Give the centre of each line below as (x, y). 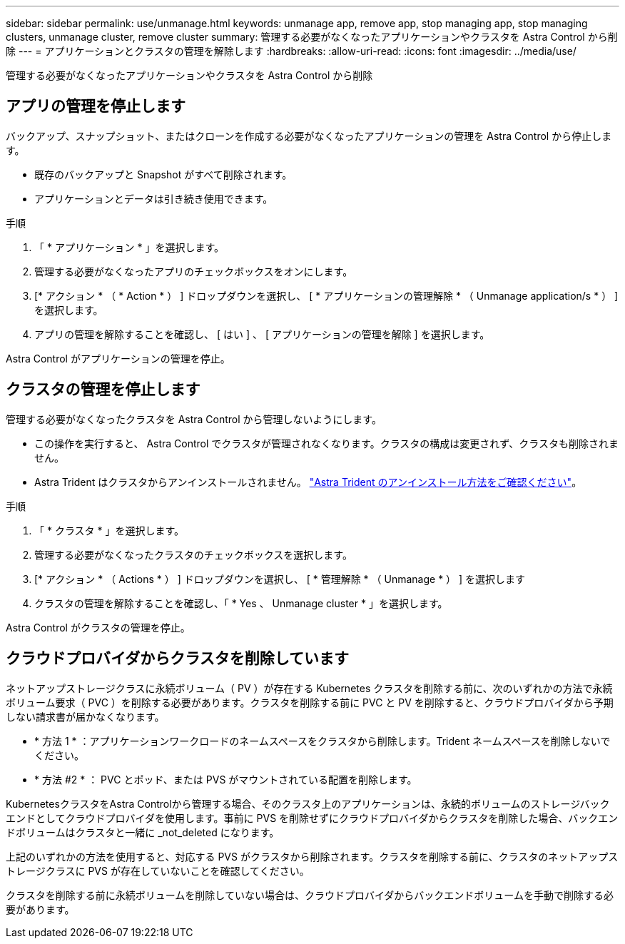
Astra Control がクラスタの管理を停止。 (98, 627)
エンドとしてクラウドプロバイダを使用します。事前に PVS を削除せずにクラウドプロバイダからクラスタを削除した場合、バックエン (312, 818)
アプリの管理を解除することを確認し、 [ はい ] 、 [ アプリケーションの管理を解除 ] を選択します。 (262, 334)
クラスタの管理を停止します (103, 390)
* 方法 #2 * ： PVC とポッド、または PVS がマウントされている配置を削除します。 (226, 779)
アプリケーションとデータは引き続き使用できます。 (154, 198)
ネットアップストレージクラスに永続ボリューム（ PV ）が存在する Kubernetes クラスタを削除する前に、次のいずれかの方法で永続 (309, 688)
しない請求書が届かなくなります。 (85, 716)
